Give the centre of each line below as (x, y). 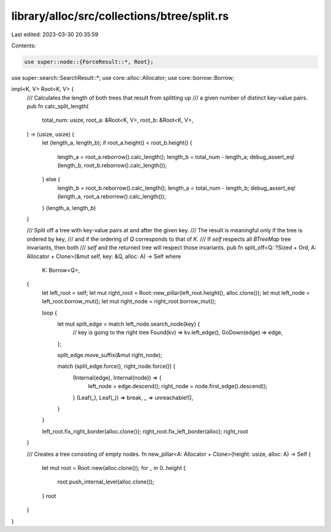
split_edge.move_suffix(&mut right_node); (110, 355)
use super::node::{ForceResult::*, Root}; (89, 62)
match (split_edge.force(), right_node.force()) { (116, 366)
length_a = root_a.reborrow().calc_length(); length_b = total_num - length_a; (153, 157)
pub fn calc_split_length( (58, 106)
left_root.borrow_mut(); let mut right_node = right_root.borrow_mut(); (129, 302)
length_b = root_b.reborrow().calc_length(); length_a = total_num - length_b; (153, 188)
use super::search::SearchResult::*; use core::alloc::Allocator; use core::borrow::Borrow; (123, 77)
